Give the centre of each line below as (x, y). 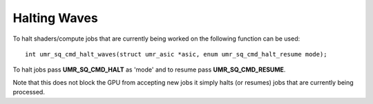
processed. (29, 92)
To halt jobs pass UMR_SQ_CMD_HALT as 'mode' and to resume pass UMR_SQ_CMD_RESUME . (149, 70)
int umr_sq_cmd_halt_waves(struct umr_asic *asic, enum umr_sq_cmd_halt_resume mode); (176, 54)
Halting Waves (55, 18)
